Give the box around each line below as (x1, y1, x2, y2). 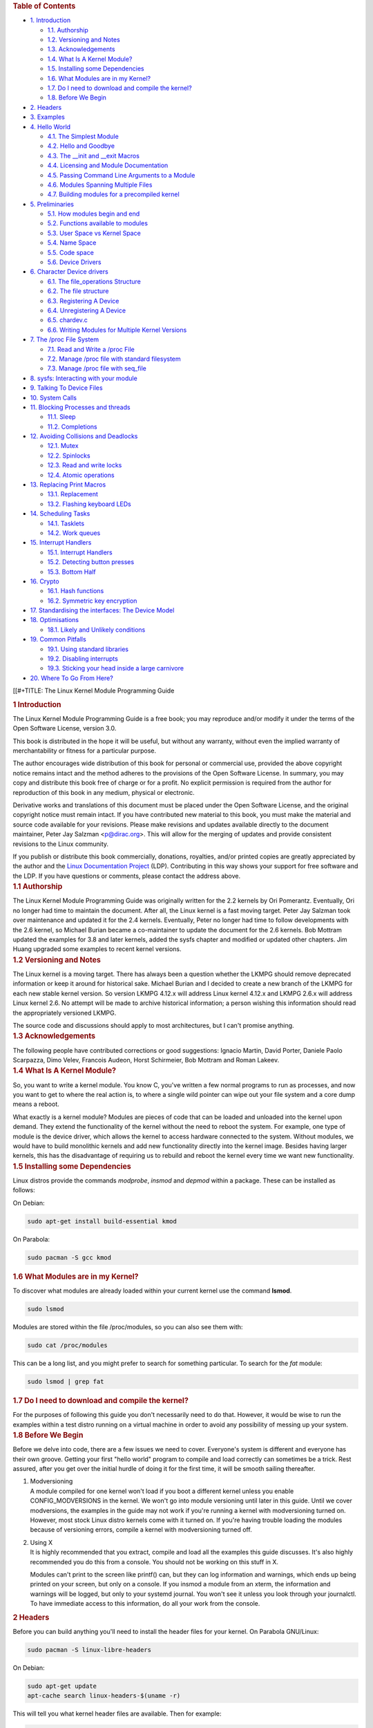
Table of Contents (12, 1, 76, 10)
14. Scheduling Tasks (30, 509, 90, 518)
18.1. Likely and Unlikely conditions (47, 626, 146, 634)
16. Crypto (30, 577, 59, 585)
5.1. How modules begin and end (47, 209, 140, 218)
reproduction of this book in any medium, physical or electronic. (12, 788, 195, 796)
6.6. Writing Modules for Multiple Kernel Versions (47, 326, 187, 334)
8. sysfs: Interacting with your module (30, 374, 137, 382)
